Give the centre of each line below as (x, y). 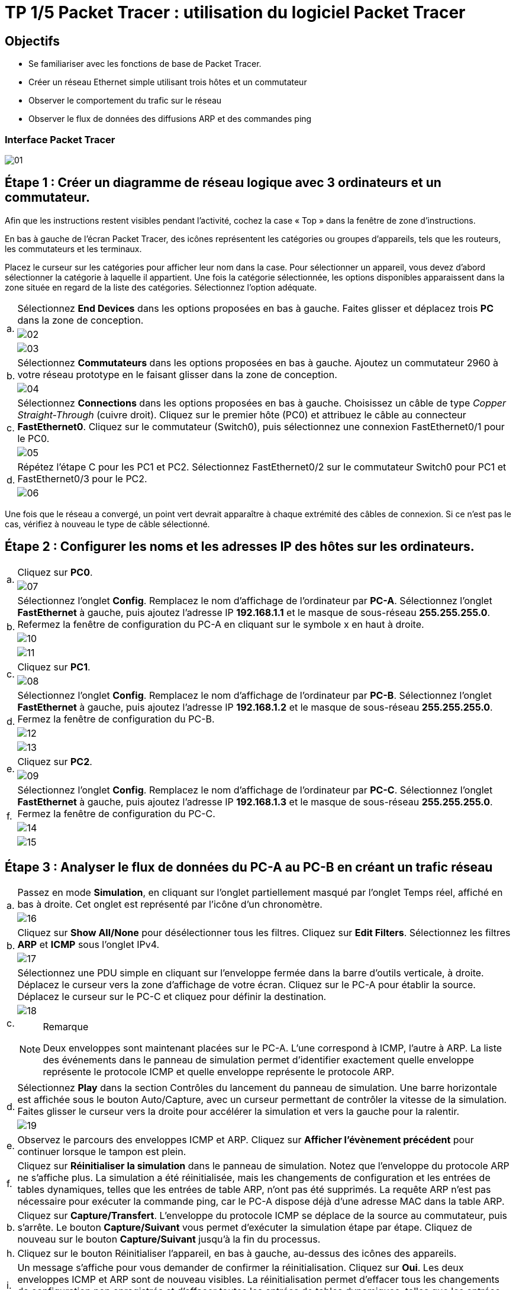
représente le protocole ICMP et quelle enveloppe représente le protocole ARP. (219, 1072)
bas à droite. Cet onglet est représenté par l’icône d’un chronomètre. (170, 904)
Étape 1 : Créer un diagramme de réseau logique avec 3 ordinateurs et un (223, 183)
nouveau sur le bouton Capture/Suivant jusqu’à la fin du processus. (169, 1239)
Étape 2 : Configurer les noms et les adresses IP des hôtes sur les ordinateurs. (240, 547)
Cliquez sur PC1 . (54, 667)
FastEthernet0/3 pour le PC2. (82, 478)
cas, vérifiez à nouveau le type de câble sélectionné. (107, 524)
